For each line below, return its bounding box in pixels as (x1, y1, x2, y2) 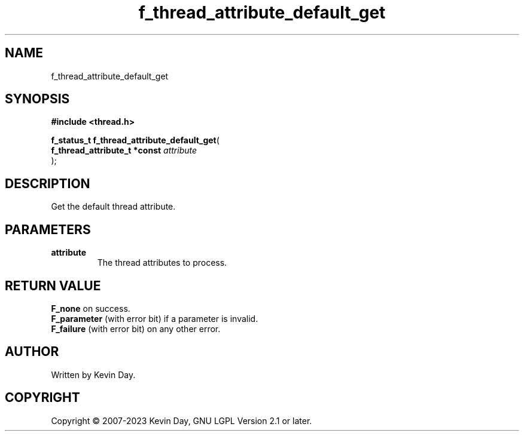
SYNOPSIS (5, 91, 70, 107)
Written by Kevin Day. (51, 369, 136, 380)
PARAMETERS (5, 222, 91, 237)
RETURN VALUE (5, 278, 101, 293)
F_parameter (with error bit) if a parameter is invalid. (51, 313, 258, 324)
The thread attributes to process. (97, 257, 227, 268)
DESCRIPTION (5, 176, 90, 191)
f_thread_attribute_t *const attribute (51, 145, 197, 156)
